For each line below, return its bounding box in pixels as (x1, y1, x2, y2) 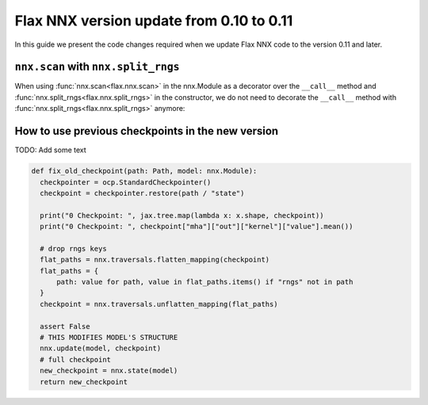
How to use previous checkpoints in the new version (14, 124, 279, 138)
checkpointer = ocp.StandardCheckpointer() (40, 178, 212, 186)
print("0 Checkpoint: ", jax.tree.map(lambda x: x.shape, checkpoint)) (40, 211, 324, 220)
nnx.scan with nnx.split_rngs (14, 60, 180, 74)
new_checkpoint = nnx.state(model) (40, 366, 178, 376)
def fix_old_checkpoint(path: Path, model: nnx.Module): (31, 166, 258, 176)
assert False (40, 322, 90, 330)
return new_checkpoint (40, 377, 128, 386)
